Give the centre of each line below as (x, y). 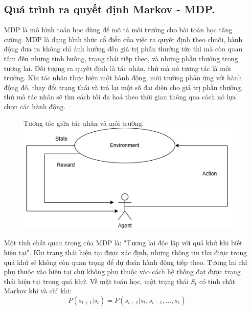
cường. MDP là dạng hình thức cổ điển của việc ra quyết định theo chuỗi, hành (123, 39)
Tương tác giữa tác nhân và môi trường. (84, 123)
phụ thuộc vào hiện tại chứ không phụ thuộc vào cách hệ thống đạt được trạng (122, 272)
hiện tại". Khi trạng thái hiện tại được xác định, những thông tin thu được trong (125, 252)
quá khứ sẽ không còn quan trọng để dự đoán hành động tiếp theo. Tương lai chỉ (125, 262)
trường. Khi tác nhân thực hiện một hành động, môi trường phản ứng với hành (123, 78)
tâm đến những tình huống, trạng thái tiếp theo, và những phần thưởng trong (121, 58)
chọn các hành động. (35, 106)
